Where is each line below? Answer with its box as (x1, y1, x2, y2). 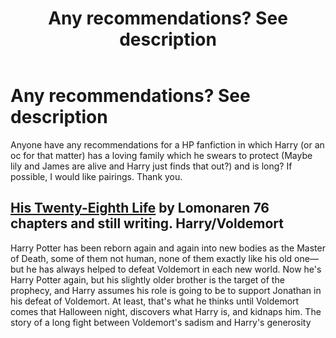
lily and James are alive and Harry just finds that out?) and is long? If (10, 160, 293, 172)
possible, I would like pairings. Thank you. (10, 170, 183, 182)
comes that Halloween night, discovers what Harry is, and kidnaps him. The (10, 305, 322, 317)
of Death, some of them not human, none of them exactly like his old (10, 252, 293, 264)
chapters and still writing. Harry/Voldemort (10, 215, 285, 232)
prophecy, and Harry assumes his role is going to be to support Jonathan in (10, 284, 322, 296)
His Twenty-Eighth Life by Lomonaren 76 (10, 200, 270, 217)
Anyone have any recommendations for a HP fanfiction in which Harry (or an (10, 138, 325, 151)
